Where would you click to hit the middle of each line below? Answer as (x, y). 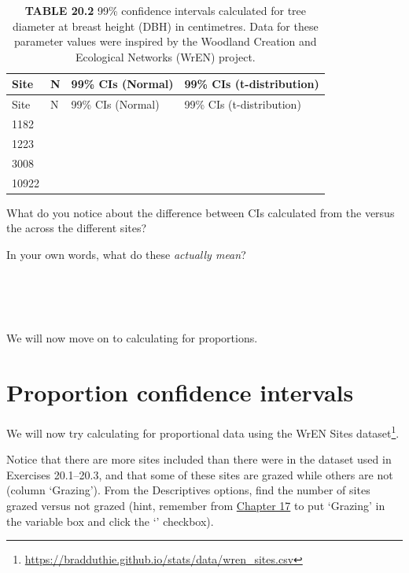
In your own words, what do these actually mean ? (126, 254)
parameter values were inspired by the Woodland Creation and (166, 41)
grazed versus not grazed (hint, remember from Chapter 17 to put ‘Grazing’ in (196, 505)
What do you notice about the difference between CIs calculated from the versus (201, 212)
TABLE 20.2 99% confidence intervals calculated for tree (166, 10)
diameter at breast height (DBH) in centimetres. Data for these (166, 26)
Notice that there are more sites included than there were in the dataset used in (199, 459)
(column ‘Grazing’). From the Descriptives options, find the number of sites (188, 490)
